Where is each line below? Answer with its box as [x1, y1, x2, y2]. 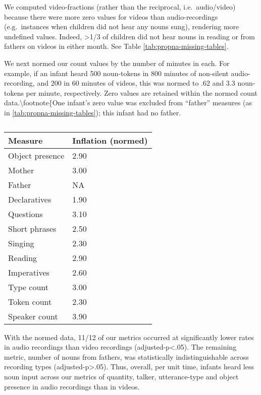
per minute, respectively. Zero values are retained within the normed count [26, 87, 257, 98]
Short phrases [8, 222, 57, 234]
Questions [8, 208, 43, 220]
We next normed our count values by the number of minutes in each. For [4, 57, 230, 68]
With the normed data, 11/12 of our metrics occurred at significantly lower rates [4, 332, 254, 342]
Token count [8, 295, 52, 307]
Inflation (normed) [72, 134, 148, 146]
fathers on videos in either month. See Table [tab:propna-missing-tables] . [4, 41, 229, 51]
